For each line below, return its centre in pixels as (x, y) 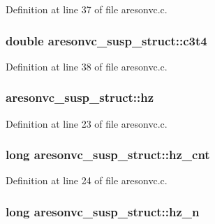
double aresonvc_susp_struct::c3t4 (106, 40)
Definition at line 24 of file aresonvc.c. (87, 180)
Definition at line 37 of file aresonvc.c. (87, 9)
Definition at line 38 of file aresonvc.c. (87, 66)
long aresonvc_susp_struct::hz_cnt (108, 155)
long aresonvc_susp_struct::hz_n (103, 211)
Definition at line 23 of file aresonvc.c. (87, 123)
